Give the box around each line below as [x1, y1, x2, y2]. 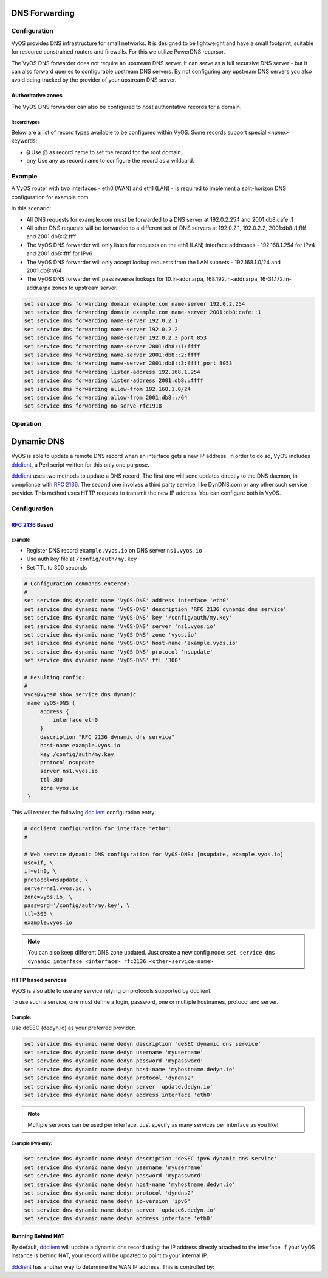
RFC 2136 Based [11, 521, 53, 528]
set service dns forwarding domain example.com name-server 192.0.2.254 [24, 300, 245, 307]
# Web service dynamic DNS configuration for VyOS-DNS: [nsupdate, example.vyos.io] [24, 850, 284, 858]
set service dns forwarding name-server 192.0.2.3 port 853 [24, 334, 207, 341]
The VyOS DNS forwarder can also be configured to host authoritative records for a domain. [11, 103, 242, 110]
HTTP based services [11, 976, 67, 983]
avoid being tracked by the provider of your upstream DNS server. [11, 76, 177, 83]
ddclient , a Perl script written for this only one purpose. [11, 461, 150, 468]
